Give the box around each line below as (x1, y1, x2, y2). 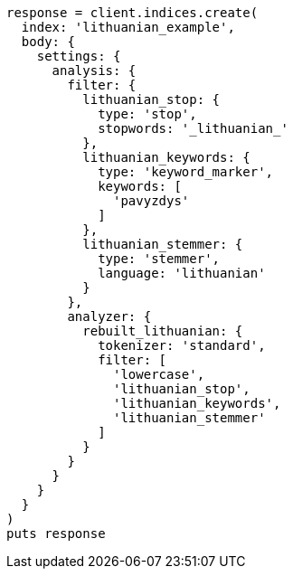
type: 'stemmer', (98, 251, 221, 266)
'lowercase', (113, 367, 205, 382)
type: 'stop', (98, 107, 197, 121)
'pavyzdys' (113, 194, 190, 208)
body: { (21, 34, 75, 49)
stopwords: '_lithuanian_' (98, 121, 288, 136)
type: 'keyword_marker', (98, 165, 274, 179)
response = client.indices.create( (6, 5, 259, 20)
